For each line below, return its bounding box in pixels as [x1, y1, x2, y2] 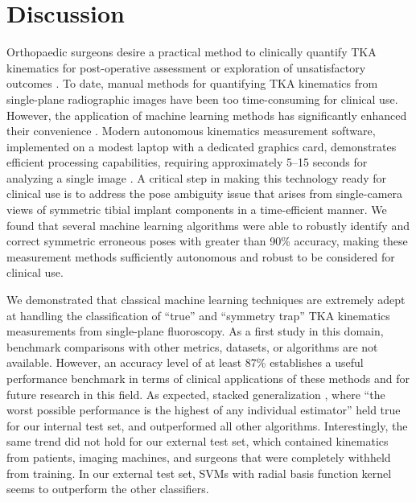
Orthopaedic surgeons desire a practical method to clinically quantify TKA [6, 43, 377, 60]
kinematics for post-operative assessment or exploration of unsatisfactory [6, 59, 366, 76]
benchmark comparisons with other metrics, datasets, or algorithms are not [6, 338, 378, 355]
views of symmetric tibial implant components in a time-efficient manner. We [6, 201, 387, 218]
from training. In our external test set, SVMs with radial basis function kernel [6, 464, 392, 481]
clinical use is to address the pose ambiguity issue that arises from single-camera [6, 185, 403, 202]
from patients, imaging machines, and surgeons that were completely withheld [6, 448, 391, 465]
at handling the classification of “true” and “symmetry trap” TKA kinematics [6, 307, 390, 323]
